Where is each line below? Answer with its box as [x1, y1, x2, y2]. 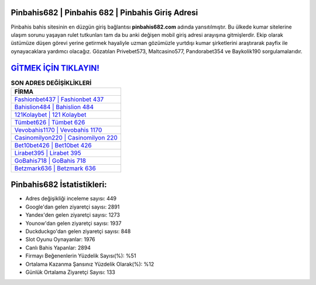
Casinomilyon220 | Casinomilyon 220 [14, 133, 118, 141]
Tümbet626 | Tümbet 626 [14, 118, 85, 126]
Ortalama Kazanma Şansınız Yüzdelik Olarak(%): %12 [25, 260, 154, 267]
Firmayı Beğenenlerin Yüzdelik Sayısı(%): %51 [25, 252, 136, 259]
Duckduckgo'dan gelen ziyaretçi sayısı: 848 [25, 228, 131, 235]
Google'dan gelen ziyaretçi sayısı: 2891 [25, 203, 120, 210]
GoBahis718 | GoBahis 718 [14, 157, 87, 165]
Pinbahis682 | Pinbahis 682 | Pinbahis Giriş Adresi [11, 8, 198, 18]
